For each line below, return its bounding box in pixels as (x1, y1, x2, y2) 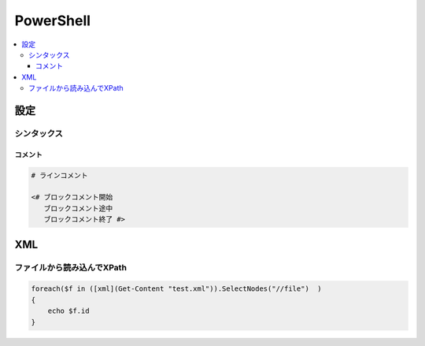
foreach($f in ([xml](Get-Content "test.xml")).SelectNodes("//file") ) (31, 285, 322, 293)
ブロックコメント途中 (43, 203, 113, 213)
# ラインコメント (31, 170, 88, 180)
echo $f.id (47, 307, 90, 315)
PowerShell (14, 12, 91, 29)
